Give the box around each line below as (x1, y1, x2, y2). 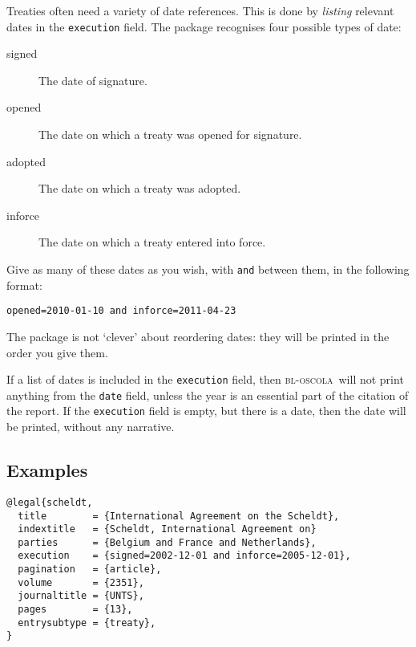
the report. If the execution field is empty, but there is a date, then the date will (6, 402, 406, 419)
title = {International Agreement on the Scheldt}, (18, 510, 340, 522)
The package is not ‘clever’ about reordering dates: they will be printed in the (6, 328, 390, 344)
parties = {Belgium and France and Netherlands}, (18, 536, 317, 548)
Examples (6, 458, 88, 482)
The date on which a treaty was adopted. (38, 180, 241, 197)
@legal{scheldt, (6, 496, 93, 508)
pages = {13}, (18, 604, 133, 616)
